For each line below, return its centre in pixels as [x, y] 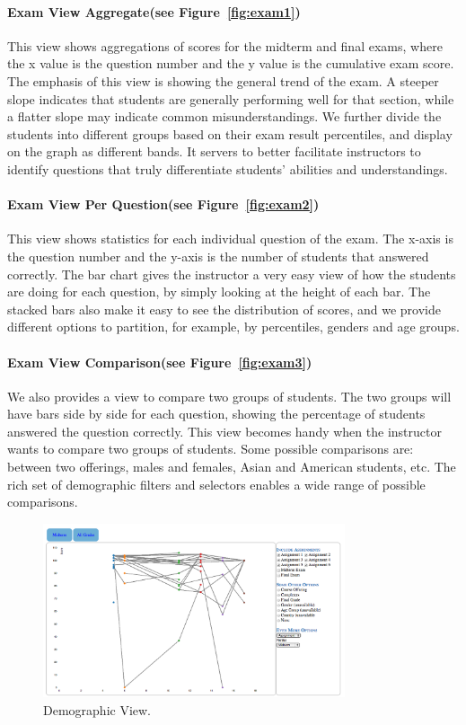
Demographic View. [97, 709]
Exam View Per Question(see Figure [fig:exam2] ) [163, 204]
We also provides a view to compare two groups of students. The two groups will [229, 396]
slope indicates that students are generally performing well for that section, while [231, 98]
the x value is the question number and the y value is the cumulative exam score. [231, 63]
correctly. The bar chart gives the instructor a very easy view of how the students [232, 274]
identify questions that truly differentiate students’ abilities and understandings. [228, 168]
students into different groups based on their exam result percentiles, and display [230, 133]
